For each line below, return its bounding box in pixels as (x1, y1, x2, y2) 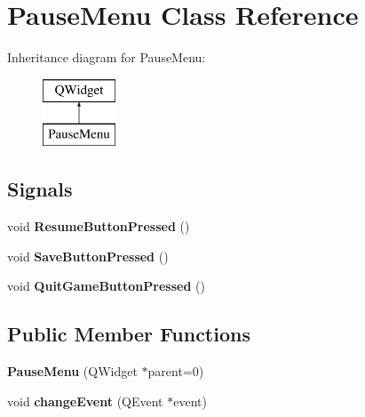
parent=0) (147, 362, 204, 381)
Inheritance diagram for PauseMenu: (7, 48, 206, 67)
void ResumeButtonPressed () (7, 217, 190, 236)
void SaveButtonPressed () (7, 246, 169, 265)
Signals (7, 175, 73, 203)
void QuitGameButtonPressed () (7, 277, 205, 295)
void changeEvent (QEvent (7, 391, 163, 410)
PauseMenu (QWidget (7, 362, 138, 381)
